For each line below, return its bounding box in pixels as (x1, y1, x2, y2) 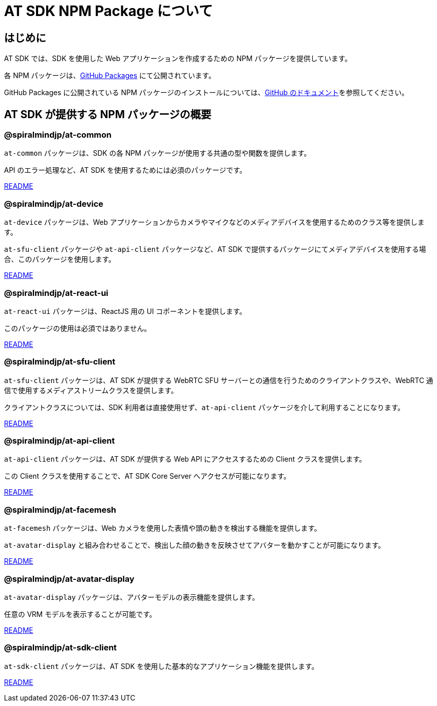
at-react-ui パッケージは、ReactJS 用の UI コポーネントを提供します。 (4, 306, 247, 315)
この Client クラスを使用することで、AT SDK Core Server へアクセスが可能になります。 (4, 472, 291, 481)
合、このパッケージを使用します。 (4, 255, 116, 264)
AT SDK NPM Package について (4, 3, 213, 20)
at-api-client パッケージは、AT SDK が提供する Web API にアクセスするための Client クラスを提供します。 (4, 455, 366, 464)
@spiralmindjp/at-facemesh (4, 504, 116, 515)
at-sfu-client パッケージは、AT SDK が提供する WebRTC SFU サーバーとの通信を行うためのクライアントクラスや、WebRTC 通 (4, 376, 433, 385)
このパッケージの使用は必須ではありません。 (4, 323, 151, 332)
